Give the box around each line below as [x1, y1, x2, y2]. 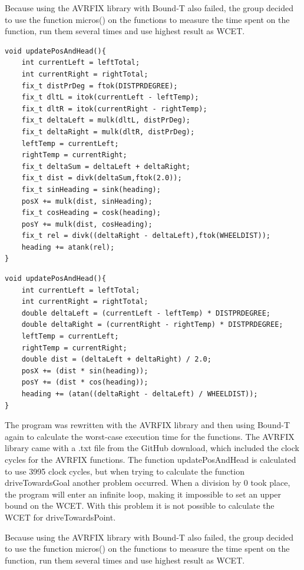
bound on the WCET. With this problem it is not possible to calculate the [5, 499, 275, 512]
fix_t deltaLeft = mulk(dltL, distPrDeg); [21, 116, 190, 125]
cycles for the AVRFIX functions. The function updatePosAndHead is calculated [5, 453, 296, 465]
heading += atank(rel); [21, 243, 115, 251]
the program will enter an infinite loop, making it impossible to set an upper [5, 488, 282, 500]
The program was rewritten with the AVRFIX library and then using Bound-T [5, 419, 290, 431]
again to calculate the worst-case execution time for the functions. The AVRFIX [5, 430, 295, 442]
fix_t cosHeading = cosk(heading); [21, 208, 161, 217]
